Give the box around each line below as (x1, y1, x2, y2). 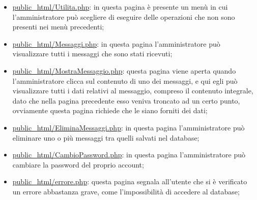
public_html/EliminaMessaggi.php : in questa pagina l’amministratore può (12, 122, 245, 132)
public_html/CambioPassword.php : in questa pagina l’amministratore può (12, 149, 246, 160)
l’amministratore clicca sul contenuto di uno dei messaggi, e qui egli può (12, 75, 238, 86)
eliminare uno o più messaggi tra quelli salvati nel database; (12, 132, 199, 143)
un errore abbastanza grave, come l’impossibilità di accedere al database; (12, 186, 240, 196)
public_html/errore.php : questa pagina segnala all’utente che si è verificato (12, 176, 247, 187)
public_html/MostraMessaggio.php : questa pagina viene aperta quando (12, 65, 236, 76)
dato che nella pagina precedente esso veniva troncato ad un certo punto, (12, 95, 240, 106)
